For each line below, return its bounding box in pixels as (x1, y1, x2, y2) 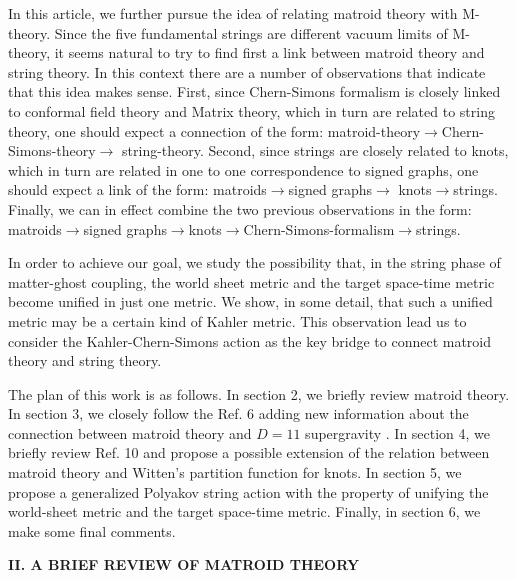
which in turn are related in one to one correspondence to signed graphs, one (8, 159, 479, 180)
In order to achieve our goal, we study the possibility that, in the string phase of (8, 252, 501, 273)
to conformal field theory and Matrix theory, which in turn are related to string (8, 100, 495, 121)
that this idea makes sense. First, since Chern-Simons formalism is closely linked (8, 81, 501, 102)
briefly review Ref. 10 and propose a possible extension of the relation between (8, 442, 490, 463)
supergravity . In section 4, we (305, 422, 491, 443)
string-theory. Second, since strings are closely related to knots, (122, 140, 509, 161)
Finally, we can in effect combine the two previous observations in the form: (8, 198, 472, 219)
